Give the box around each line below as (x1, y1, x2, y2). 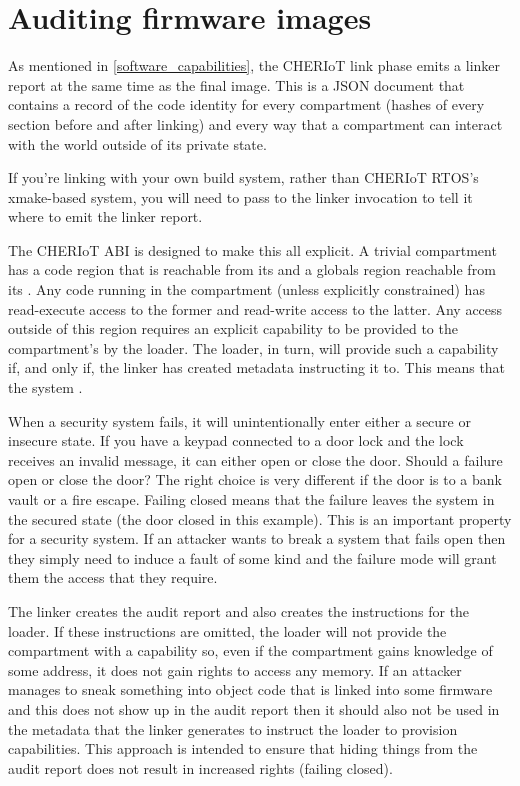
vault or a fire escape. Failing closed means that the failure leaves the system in (8, 489, 495, 509)
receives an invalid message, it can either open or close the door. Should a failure (8, 449, 503, 470)
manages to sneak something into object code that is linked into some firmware (8, 679, 493, 700)
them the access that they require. (8, 567, 218, 588)
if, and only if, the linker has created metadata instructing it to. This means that (8, 357, 506, 378)
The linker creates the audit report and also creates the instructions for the (8, 600, 470, 621)
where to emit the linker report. (8, 206, 203, 227)
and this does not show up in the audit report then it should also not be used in (8, 698, 500, 719)
